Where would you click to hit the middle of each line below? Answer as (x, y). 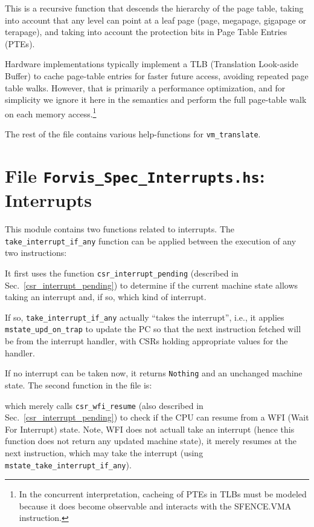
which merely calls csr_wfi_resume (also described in (104, 405)
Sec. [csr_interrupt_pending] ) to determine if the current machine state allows (152, 285)
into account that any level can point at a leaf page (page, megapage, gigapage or (155, 20)
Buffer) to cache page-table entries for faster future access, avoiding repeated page (157, 75)
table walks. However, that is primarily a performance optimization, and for (145, 87)
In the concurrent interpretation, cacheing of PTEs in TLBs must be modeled (163, 494)
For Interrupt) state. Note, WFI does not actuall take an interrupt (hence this (150, 429)
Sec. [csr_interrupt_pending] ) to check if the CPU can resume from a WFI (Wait (157, 417)
